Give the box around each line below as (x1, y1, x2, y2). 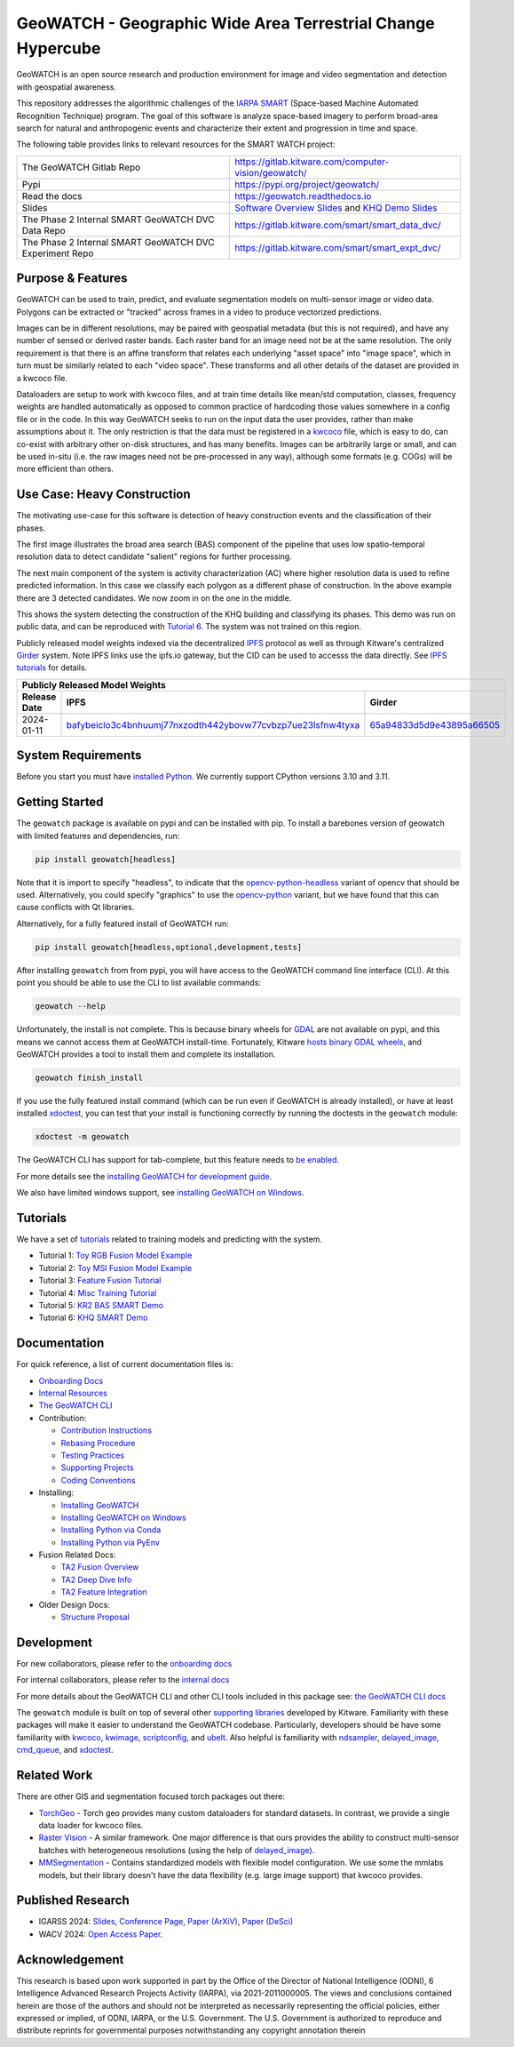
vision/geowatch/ (233, 166, 307, 179)
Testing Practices (60, 1450, 124, 1460)
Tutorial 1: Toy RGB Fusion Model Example (38, 1250, 193, 1261)
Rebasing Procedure (60, 1437, 136, 1448)
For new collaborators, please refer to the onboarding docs (16, 1658, 233, 1668)
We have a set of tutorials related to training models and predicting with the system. (16, 1234, 323, 1244)
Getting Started (16, 795, 104, 810)
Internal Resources (38, 1387, 108, 1398)
